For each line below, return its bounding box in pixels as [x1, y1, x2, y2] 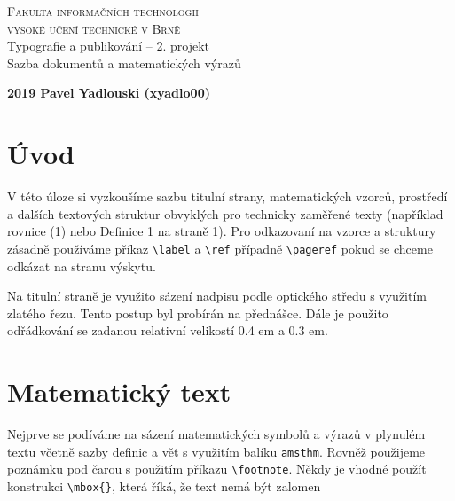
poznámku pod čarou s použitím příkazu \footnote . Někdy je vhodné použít [7, 459, 427, 478]
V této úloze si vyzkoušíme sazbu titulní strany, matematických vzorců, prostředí [7, 187, 448, 206]
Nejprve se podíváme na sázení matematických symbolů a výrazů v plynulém [7, 425, 426, 443]
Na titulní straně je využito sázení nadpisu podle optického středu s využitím [7, 286, 427, 305]
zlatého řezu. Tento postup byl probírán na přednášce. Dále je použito [7, 303, 388, 322]
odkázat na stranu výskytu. [7, 256, 156, 275]
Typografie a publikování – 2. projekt [7, 36, 210, 55]
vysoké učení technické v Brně [7, 19, 180, 37]
